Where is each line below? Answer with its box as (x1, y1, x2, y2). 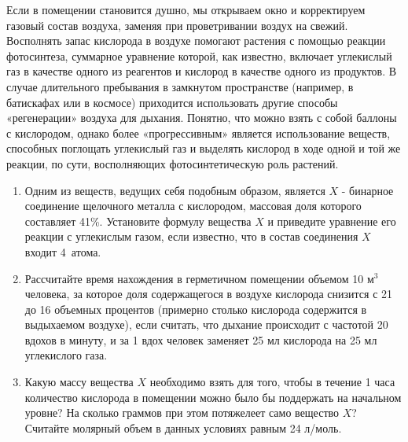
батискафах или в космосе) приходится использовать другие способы (6, 94, 338, 110)
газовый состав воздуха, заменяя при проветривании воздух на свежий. (6, 17, 348, 33)
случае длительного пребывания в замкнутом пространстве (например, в (6, 78, 354, 94)
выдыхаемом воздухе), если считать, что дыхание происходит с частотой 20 (24, 316, 388, 333)
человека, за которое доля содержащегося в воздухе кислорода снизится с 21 (24, 285, 393, 302)
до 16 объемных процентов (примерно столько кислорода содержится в (24, 300, 367, 317)
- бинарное (341, 182, 394, 198)
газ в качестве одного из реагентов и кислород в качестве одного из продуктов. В (6, 63, 397, 79)
